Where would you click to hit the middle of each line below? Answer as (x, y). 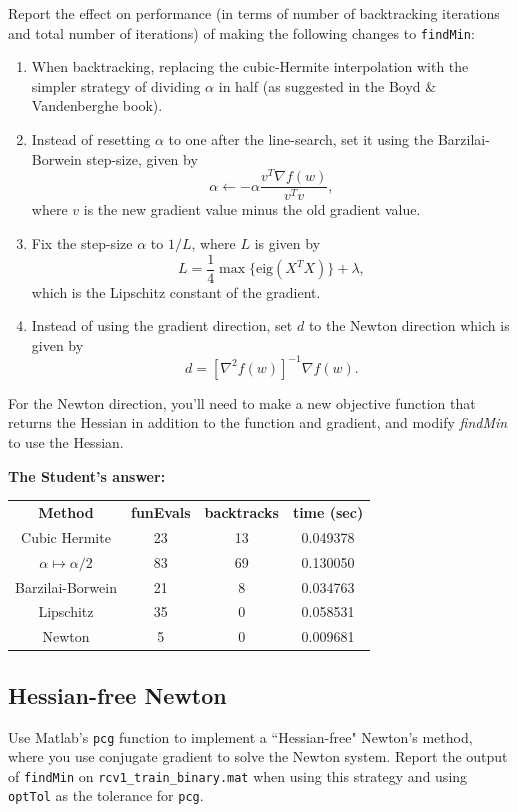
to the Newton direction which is (409, 325)
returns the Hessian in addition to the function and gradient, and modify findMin (258, 422)
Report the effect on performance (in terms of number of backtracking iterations (254, 13)
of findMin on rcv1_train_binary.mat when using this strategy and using (238, 775)
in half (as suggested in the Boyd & (327, 85)
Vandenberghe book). (97, 105)
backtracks (241, 512)
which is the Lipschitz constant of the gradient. (176, 291)
